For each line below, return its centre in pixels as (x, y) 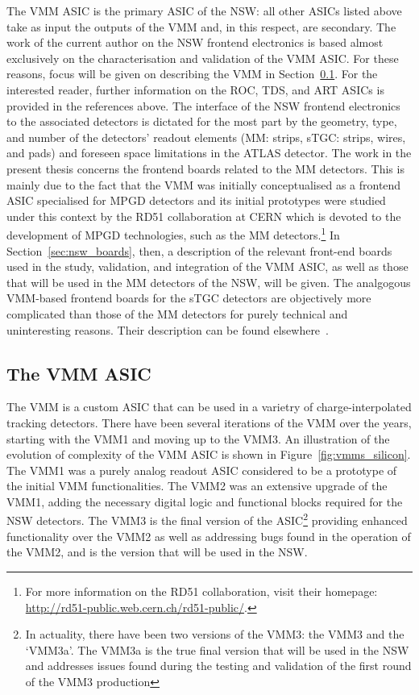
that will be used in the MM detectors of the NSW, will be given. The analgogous (209, 282)
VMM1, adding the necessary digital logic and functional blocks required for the (205, 501)
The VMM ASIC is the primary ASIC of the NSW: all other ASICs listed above (204, 10)
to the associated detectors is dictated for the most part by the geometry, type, (202, 121)
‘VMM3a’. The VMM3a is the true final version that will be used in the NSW (217, 649)
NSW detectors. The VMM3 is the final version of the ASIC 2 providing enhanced (207, 519)
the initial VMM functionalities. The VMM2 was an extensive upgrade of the (197, 486)
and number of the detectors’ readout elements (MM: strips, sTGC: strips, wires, (206, 137)
